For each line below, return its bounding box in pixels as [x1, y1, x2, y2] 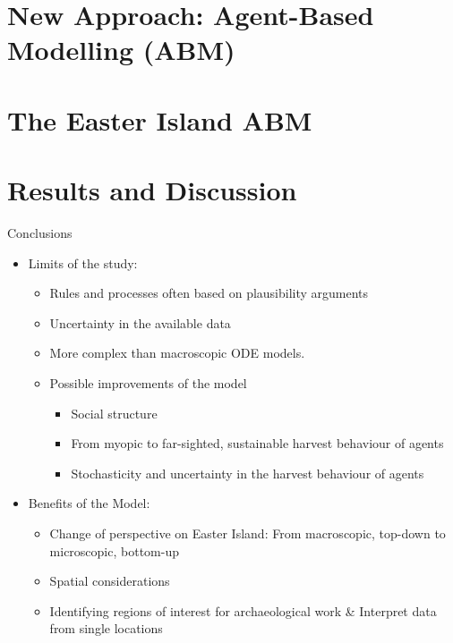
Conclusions [7, 224, 73, 242]
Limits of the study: [28, 253, 138, 272]
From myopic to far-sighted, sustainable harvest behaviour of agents [71, 434, 444, 453]
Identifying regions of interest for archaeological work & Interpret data [49, 601, 437, 620]
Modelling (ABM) [7, 31, 235, 68]
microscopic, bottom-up [49, 541, 179, 560]
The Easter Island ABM [7, 101, 312, 138]
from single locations [49, 619, 163, 638]
